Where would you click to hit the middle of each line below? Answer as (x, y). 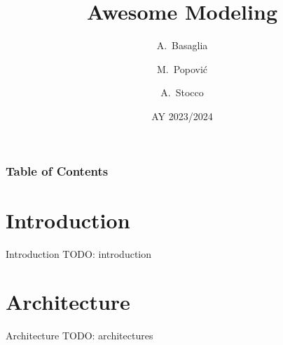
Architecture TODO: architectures (80, 336)
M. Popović (182, 69)
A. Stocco (182, 92)
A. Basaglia (182, 45)
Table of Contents (57, 170)
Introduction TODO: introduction (79, 253)
